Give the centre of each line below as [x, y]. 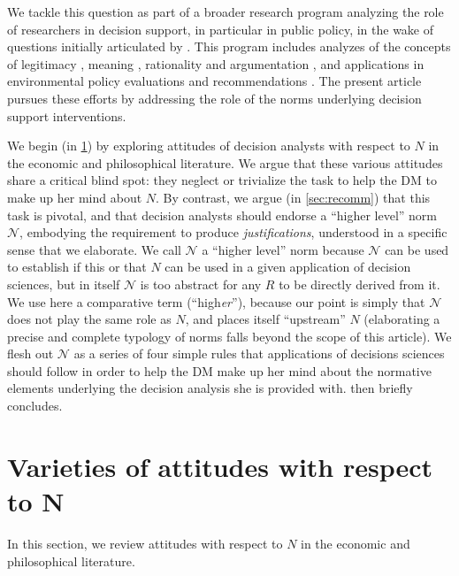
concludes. [35, 406]
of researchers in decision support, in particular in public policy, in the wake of [221, 29]
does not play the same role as [89, 319]
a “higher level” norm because [283, 249]
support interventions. [67, 115]
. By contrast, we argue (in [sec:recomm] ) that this [293, 197]
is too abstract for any [201, 284]
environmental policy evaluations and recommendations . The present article [214, 81]
